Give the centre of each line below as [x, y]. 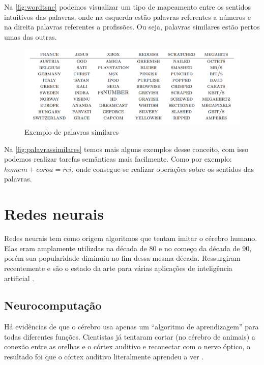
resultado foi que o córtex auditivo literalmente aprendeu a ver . [104, 357]
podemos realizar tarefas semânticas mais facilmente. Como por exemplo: [118, 159]
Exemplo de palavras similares [72, 132]
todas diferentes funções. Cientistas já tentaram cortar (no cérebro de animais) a [130, 336]
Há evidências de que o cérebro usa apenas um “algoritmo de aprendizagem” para [131, 327]
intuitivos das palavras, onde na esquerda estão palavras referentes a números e [127, 17]
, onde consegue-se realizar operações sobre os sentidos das [163, 169]
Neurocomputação [53, 305]
